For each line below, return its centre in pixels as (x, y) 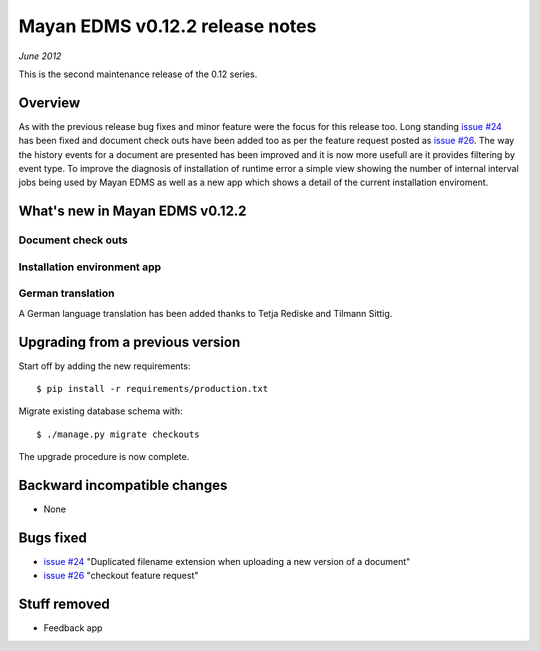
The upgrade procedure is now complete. (104, 457)
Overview (49, 102)
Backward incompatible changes (123, 485)
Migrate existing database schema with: (100, 411)
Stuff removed (64, 604)
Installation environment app (90, 267)
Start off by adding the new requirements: (104, 366)
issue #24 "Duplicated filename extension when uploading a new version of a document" (227, 561)
